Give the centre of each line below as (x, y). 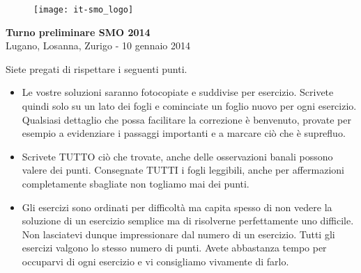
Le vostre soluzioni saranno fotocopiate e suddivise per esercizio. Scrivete (178, 92)
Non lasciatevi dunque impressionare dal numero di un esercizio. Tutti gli (178, 234)
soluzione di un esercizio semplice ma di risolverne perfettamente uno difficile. (188, 221)
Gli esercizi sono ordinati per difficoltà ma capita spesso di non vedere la (177, 207)
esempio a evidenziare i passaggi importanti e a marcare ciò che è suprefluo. (184, 133)
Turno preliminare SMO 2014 (78, 32)
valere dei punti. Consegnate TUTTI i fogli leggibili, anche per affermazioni (183, 170)
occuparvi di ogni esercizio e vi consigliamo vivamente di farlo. (155, 261)
